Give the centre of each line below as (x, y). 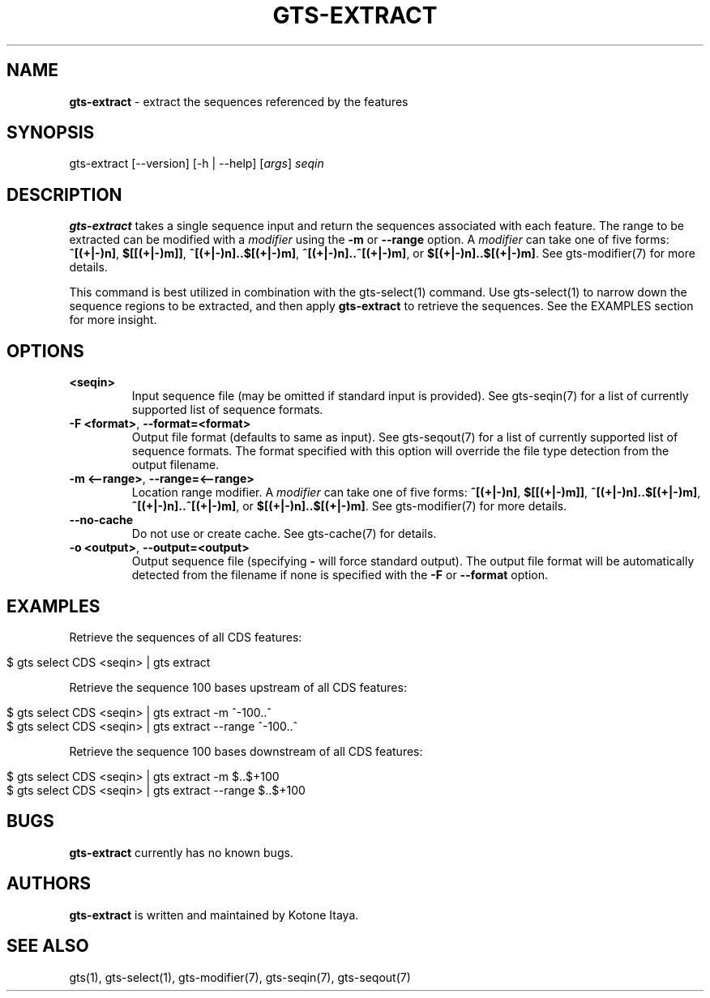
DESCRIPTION (64, 194)
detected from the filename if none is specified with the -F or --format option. (340, 575)
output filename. (175, 465)
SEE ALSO (48, 946)
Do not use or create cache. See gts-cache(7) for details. (284, 534)
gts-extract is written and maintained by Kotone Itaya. (214, 915)
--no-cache (101, 520)
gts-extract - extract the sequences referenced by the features (239, 101)
